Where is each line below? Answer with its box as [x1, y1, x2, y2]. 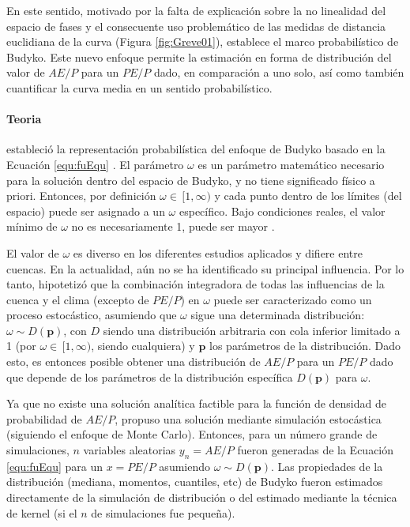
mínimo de [6, 218, 58, 235]
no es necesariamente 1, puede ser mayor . [71, 218, 275, 235]
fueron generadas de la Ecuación [237, 442, 394, 458]
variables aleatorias [83, 442, 176, 458]
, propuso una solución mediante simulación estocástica [115, 410, 382, 427]
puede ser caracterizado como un [213, 291, 372, 307]
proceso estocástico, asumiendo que [6, 307, 177, 323]
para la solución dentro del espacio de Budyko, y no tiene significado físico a [6, 171, 375, 188]
